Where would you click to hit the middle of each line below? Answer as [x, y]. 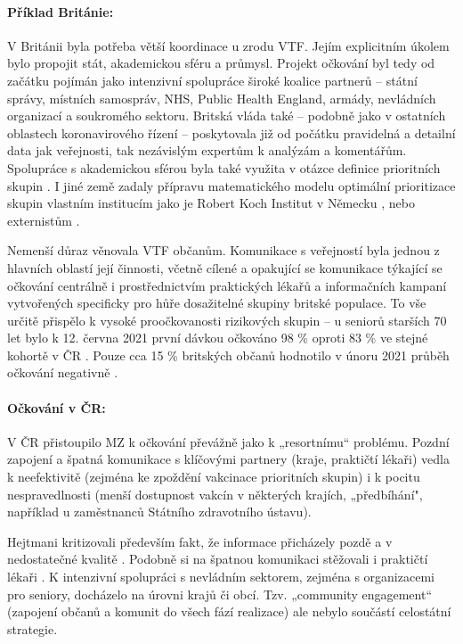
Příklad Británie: [61, 11]
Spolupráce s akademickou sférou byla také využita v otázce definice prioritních [224, 167]
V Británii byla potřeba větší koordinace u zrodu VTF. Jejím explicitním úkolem [228, 45]
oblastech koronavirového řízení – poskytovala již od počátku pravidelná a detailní [231, 132]
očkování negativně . [63, 372]
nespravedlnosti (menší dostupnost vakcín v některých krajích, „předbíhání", [215, 494]
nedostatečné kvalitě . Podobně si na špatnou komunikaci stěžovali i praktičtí [218, 559]
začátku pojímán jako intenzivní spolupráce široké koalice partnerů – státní [212, 80]
